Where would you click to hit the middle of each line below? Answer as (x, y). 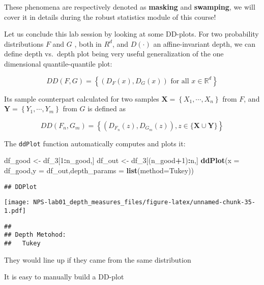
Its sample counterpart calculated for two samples (82, 98)
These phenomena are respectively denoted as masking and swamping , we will (130, 7)
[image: (17, 202)
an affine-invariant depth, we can (204, 43)
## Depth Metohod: (35, 235)
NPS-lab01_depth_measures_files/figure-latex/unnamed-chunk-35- (144, 202)
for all (180, 81)
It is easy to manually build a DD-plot (64, 277)
